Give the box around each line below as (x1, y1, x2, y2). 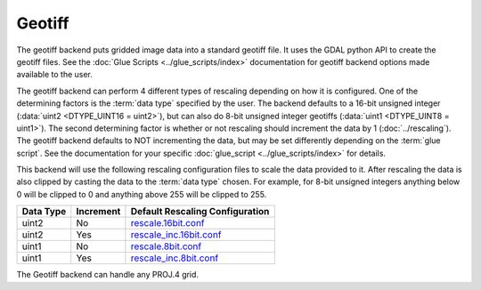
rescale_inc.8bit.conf (130, 252, 219, 264)
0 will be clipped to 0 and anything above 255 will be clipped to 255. (16, 189, 267, 199)
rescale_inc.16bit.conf (130, 229, 222, 241)
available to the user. (16, 69, 94, 80)
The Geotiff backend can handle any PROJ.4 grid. (16, 270, 200, 280)
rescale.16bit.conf (130, 217, 205, 230)
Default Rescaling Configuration (130, 205, 270, 218)
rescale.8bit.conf (130, 240, 202, 253)
